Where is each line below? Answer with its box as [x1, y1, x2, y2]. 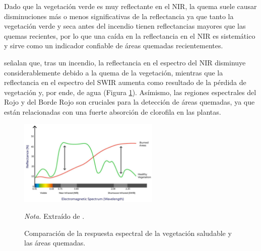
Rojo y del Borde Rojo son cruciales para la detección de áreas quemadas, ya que [4, 97, 255, 107]
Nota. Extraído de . [24, 211, 85, 221]
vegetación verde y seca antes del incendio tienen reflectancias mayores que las [4, 21, 246, 31]
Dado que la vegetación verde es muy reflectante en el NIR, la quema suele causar [4, 1, 257, 11]
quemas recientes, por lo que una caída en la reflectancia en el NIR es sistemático [4, 30, 255, 41]
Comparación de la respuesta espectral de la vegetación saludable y [24, 227, 232, 238]
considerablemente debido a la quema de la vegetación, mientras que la [4, 67, 223, 77]
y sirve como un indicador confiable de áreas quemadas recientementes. [4, 40, 223, 51]
